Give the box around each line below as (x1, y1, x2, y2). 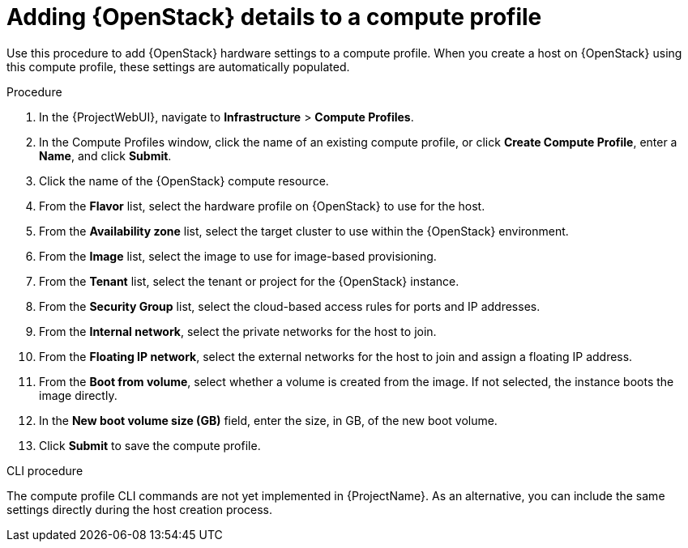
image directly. (39, 388, 118, 402)
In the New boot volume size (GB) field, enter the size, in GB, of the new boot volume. (39, 413, 498, 427)
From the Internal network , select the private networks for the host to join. (39, 324, 437, 338)
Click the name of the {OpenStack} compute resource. (39, 173, 329, 188)
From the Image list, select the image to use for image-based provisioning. (39, 249, 437, 263)
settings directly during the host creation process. (6, 502, 273, 516)
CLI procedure (6, 463, 83, 478)
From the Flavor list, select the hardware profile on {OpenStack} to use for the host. (39, 198, 485, 213)
